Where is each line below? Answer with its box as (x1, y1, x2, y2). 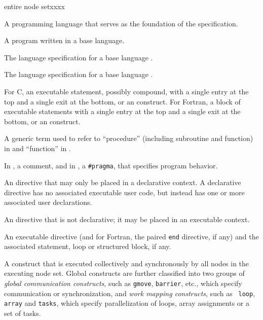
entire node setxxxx (4, 1, 65, 11)
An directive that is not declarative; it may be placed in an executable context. (4, 214, 250, 224)
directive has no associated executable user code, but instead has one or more (4, 187, 245, 197)
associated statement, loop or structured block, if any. (4, 241, 171, 252)
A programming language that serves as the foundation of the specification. (4, 18, 238, 28)
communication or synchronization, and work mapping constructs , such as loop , (4, 288, 255, 298)
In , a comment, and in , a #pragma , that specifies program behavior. (4, 160, 218, 170)
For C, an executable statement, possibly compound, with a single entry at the (4, 86, 249, 96)
